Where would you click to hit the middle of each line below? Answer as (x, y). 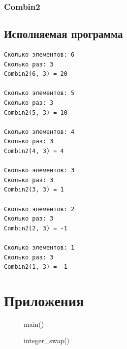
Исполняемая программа (63, 34)
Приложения (44, 300)
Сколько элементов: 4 (39, 132)
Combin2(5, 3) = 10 (36, 112)
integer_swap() (47, 340)
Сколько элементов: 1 (39, 247)
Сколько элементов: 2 (39, 209)
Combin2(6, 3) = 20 (36, 74)
